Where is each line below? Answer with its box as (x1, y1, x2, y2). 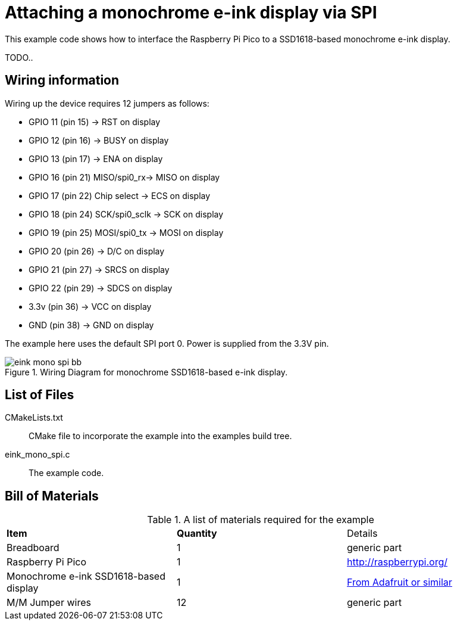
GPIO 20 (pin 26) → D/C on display (29, 245, 165, 256)
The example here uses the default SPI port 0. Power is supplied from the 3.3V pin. (5, 338, 329, 349)
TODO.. (5, 52, 33, 63)
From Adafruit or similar (346, 576, 452, 589)
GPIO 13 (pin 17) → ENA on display (29, 153, 163, 164)
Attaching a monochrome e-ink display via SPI (5, 2, 377, 23)
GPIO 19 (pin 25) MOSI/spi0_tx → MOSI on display (29, 227, 224, 238)
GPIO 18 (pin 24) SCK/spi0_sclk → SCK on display (29, 209, 224, 219)
